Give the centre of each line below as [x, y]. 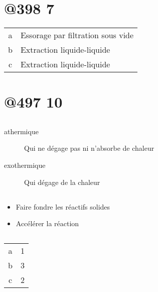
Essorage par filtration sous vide [77, 35]
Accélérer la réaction [47, 223]
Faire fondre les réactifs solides [63, 206]
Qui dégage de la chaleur [62, 182]
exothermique [25, 165]
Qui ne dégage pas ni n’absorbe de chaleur [89, 148]
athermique [21, 131]
